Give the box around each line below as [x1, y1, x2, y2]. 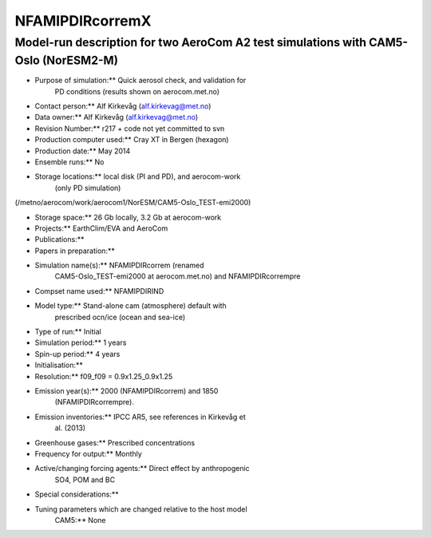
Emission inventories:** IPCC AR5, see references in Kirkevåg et [34, 412, 247, 421]
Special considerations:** [34, 489, 119, 499]
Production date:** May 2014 [34, 146, 131, 156]
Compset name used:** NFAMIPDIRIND [34, 286, 164, 295]
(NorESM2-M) [42, 53, 119, 68]
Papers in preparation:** [34, 246, 115, 255]
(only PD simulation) [54, 183, 121, 192]
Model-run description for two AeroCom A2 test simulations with [14, 35, 367, 49]
